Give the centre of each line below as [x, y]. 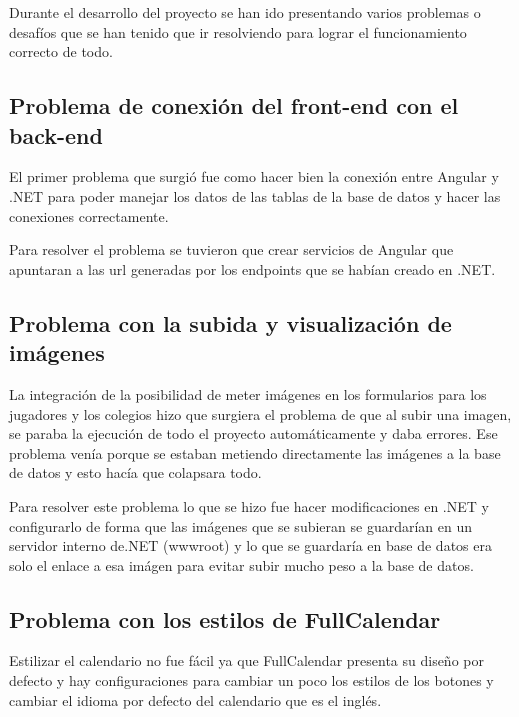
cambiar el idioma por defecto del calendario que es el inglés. [195, 699]
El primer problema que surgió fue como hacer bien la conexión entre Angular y [254, 176]
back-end [56, 134]
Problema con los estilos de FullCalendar [225, 618]
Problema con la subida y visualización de [230, 322]
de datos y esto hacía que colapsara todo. [135, 472]
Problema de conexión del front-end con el [234, 105]
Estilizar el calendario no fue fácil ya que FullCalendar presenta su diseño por [246, 660]
